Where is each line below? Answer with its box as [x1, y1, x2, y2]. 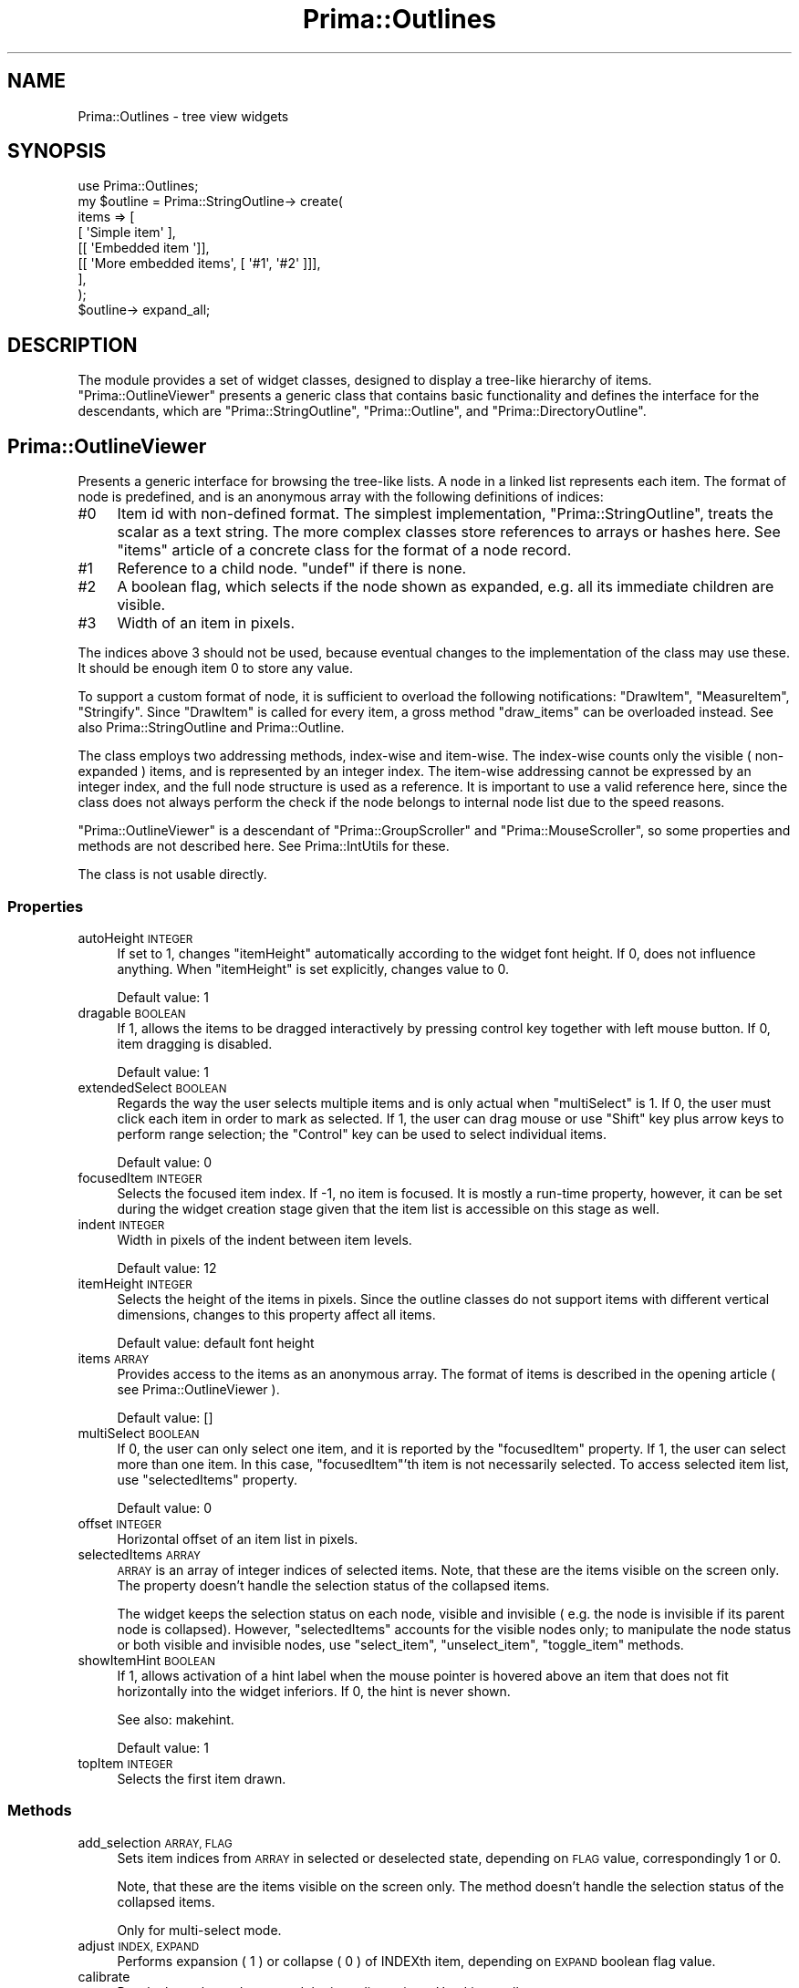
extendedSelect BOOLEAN [78, 1079, 227, 1095]
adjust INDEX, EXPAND [78, 1937, 200, 1953]
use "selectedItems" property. [117, 1471, 298, 1487]
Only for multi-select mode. [117, 1921, 282, 1938]
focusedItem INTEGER [78, 1169, 202, 1186]
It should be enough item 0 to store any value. [78, 660, 354, 677]
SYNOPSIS [7, 140, 107, 163]
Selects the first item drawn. [117, 1770, 286, 1786]
